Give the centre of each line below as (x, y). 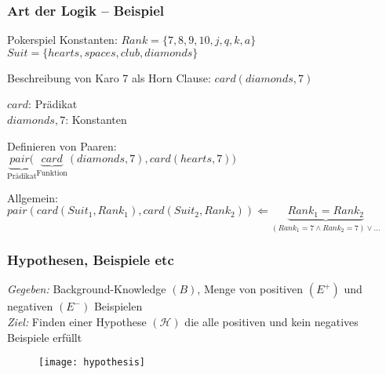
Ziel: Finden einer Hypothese (77, 321)
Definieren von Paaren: (62, 145)
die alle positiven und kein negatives (271, 321)
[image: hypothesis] (92, 363)
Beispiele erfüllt (45, 337)
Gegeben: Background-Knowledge (87, 289)
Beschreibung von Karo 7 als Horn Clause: (109, 77)
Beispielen (118, 306)
